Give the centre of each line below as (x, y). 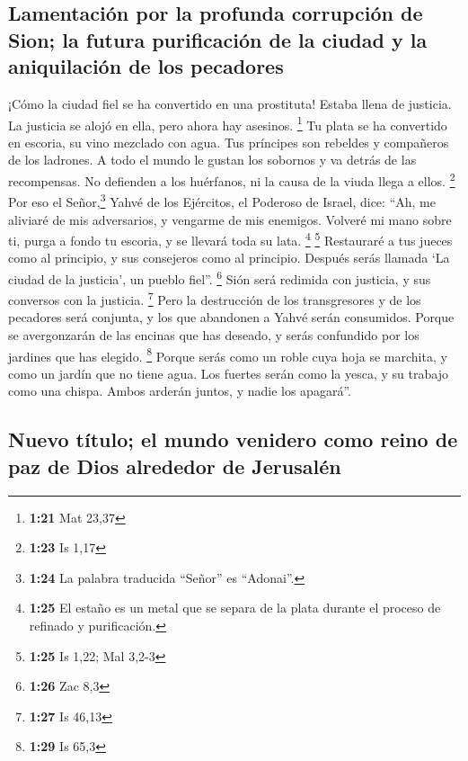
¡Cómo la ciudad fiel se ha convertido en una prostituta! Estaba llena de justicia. (230, 103)
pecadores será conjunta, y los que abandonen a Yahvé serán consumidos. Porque (231, 317)
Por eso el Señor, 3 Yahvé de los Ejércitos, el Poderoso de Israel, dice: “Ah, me (222, 200)
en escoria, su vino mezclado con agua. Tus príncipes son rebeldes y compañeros (229, 142)
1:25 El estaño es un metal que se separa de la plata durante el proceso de (235, 608)
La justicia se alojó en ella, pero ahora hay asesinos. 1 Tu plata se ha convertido (228, 123)
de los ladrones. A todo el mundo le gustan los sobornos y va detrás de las (212, 160)
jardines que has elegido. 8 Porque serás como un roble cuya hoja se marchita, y (228, 354)
